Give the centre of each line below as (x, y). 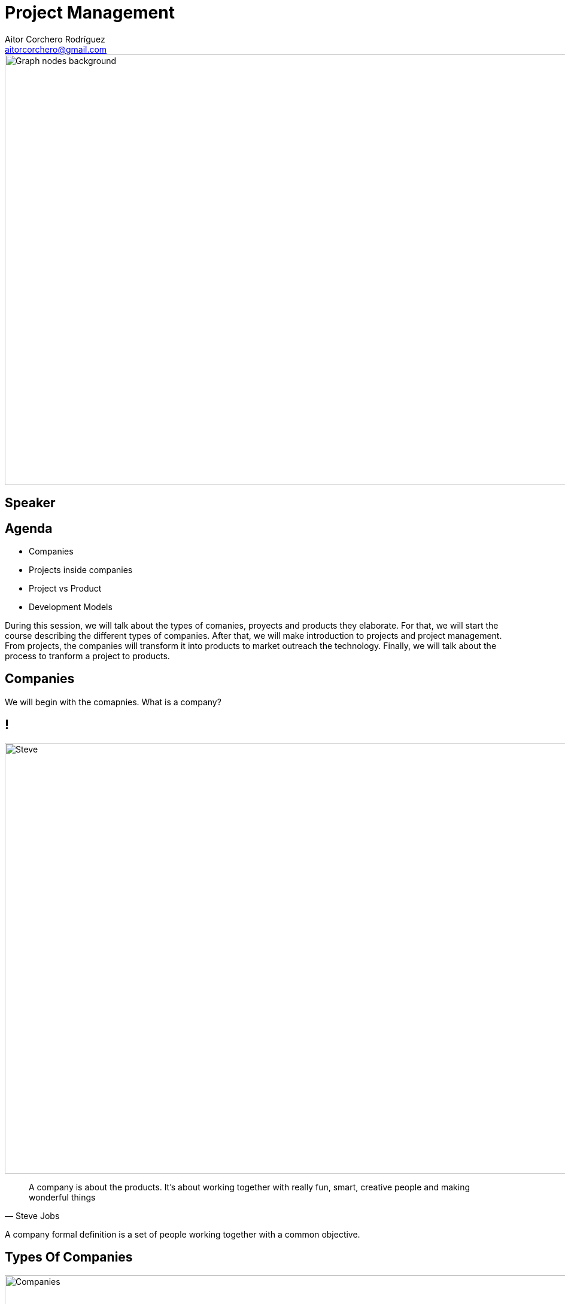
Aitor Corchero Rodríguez (55, 39)
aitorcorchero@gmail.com (56, 49)
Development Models (71, 607)
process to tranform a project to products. (87, 656)
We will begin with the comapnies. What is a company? (113, 702)
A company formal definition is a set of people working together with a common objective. (183, 1234)
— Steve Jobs (32, 1215)
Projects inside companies (81, 570)
